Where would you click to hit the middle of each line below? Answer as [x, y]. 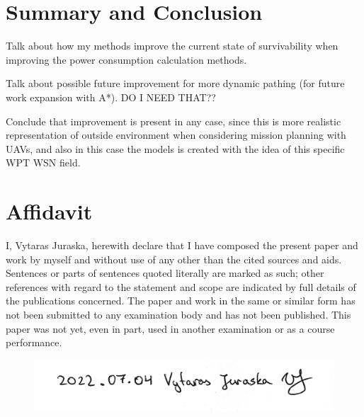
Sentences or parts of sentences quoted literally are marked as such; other [165, 273]
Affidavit [49, 211]
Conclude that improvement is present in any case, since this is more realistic [174, 121]
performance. [34, 342]
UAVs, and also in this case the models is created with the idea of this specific [175, 148]
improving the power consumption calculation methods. [126, 59]
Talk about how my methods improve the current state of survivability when [172, 46]
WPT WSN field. [43, 162]
